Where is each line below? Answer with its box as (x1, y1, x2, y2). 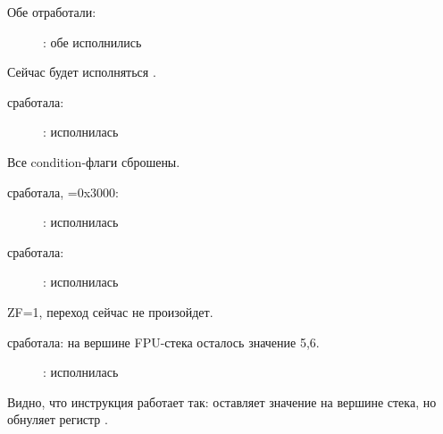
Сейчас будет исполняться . (7, 63, 156, 81)
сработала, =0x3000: (7, 182, 119, 201)
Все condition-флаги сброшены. (7, 152, 180, 171)
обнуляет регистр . (7, 410, 108, 429)
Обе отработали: (7, 3, 96, 21)
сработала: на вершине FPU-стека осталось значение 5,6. (7, 332, 320, 351)
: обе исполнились (43, 32, 142, 51)
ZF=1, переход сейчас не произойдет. (7, 302, 213, 321)
